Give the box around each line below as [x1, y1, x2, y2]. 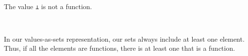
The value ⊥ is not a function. [4, 1, 92, 11]
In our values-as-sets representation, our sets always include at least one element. [4, 34, 245, 44]
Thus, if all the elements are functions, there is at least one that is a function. [4, 43, 235, 53]
